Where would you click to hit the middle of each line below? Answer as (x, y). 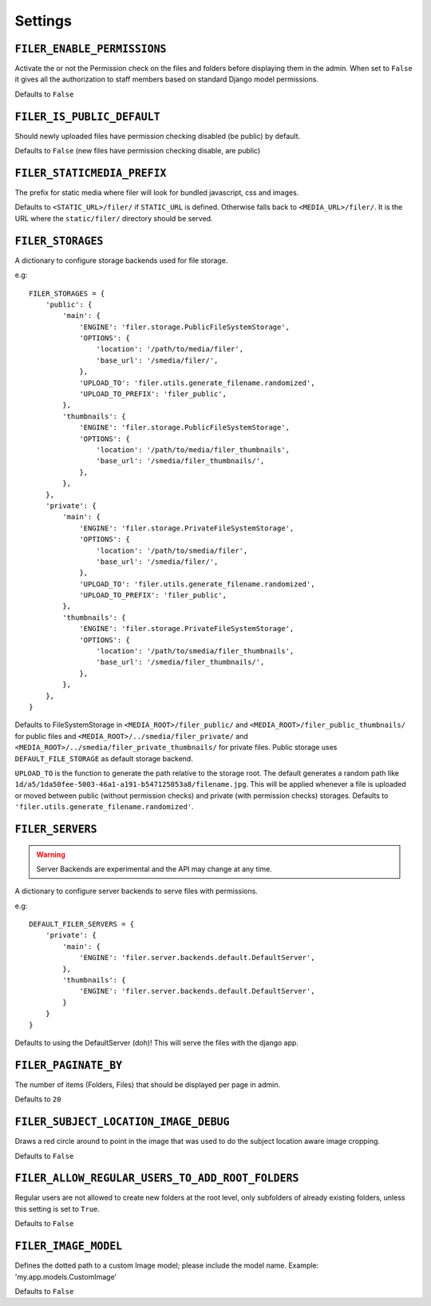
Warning (51, 854)
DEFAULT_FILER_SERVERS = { (82, 924)
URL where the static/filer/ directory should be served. (114, 218)
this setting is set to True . (57, 1209)
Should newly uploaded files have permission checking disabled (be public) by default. (158, 136)
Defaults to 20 (38, 1099)
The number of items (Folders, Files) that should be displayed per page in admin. (148, 1084)
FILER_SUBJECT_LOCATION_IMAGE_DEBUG (122, 1122)
